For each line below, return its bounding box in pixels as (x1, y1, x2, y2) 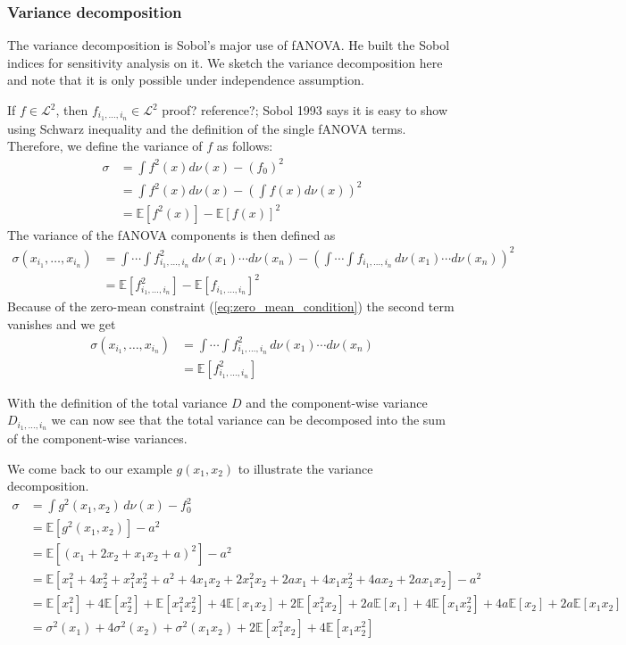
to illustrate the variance (238, 459, 373, 477)
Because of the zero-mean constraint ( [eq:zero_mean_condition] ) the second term (7, 297, 455, 316)
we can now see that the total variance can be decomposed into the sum (51, 410, 446, 429)
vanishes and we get (7, 314, 116, 333)
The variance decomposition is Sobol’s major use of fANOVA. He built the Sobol (7, 36, 450, 54)
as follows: (216, 136, 273, 155)
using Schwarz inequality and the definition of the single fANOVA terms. (7, 119, 406, 137)
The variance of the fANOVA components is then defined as (7, 225, 336, 244)
